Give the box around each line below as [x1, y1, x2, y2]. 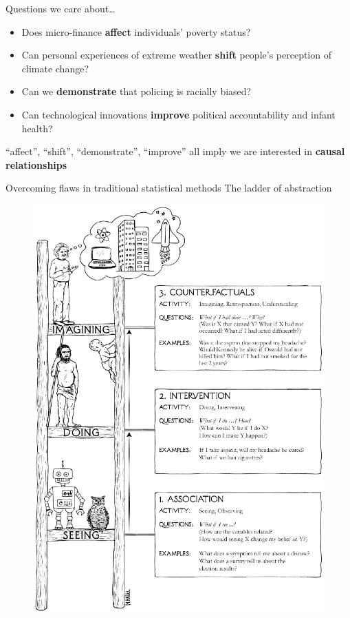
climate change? [21, 61, 89, 75]
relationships [6, 157, 67, 172]
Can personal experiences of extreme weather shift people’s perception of [21, 48, 331, 62]
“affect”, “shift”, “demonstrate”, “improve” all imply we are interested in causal [6, 144, 345, 158]
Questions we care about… [6, 1, 116, 15]
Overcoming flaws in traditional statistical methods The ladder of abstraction [6, 181, 332, 195]
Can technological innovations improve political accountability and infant [21, 107, 336, 121]
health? [21, 121, 53, 135]
